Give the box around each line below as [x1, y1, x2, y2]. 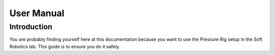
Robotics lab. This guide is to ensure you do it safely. [9, 43, 120, 49]
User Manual [9, 8, 65, 19]
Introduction [9, 22, 52, 31]
